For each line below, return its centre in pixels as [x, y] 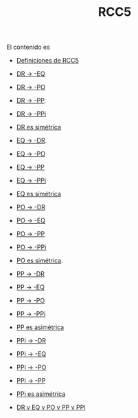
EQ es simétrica [38, 194]
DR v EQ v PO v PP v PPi [51, 408]
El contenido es [28, 47]
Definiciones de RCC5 [48, 61]
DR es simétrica [38, 127]
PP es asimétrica [40, 327]
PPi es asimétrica [41, 394]
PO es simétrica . [39, 261]
